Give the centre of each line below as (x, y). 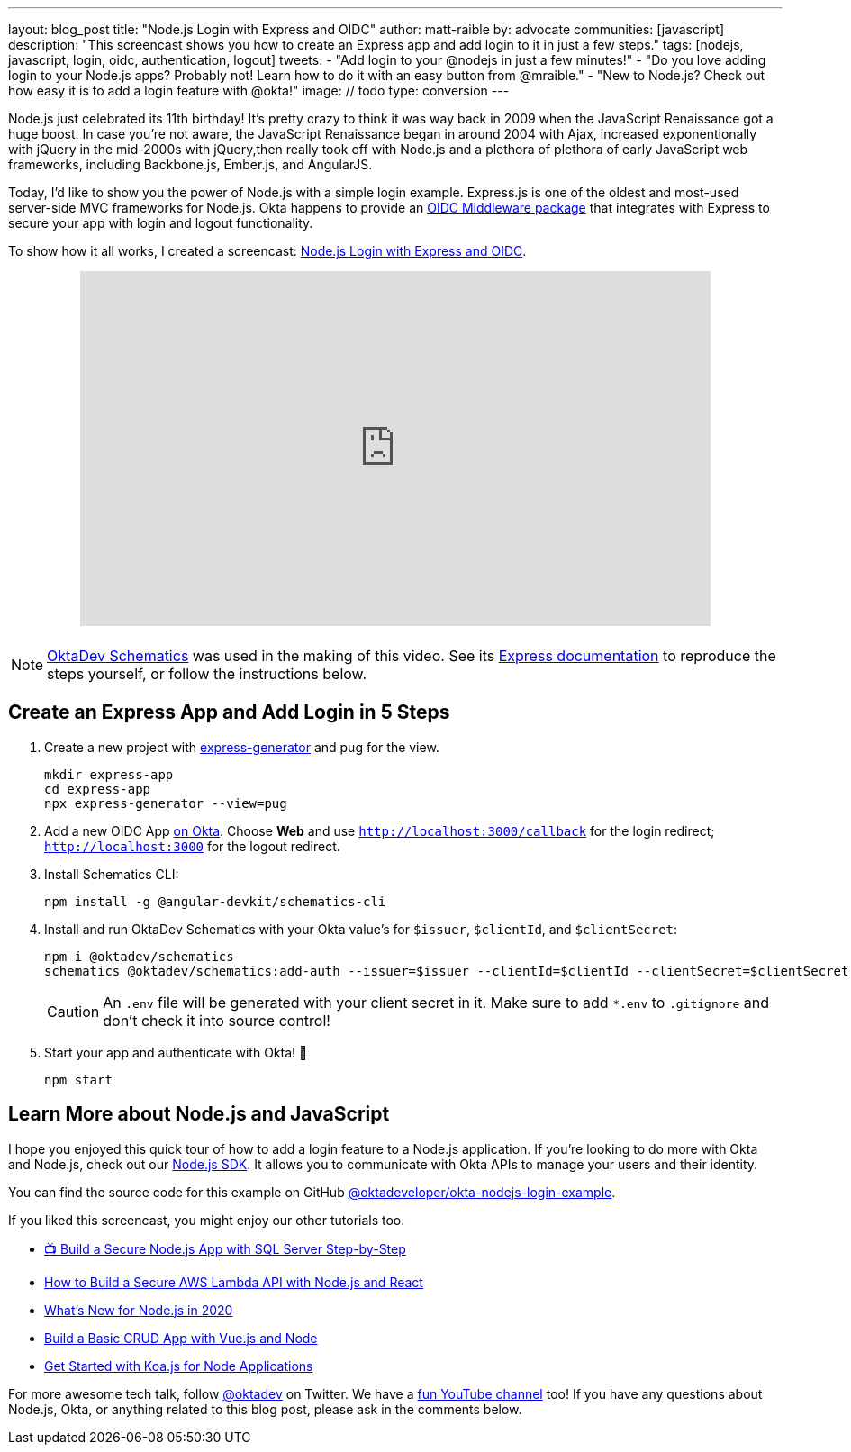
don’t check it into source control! (217, 1020)
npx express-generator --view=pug (166, 803)
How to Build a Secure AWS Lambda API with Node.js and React (234, 1282)
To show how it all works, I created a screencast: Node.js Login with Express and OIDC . (267, 251)
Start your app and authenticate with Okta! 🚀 (176, 1052)
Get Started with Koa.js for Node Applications (179, 1366)
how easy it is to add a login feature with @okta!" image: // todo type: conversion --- (259, 91)
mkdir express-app (109, 774)
